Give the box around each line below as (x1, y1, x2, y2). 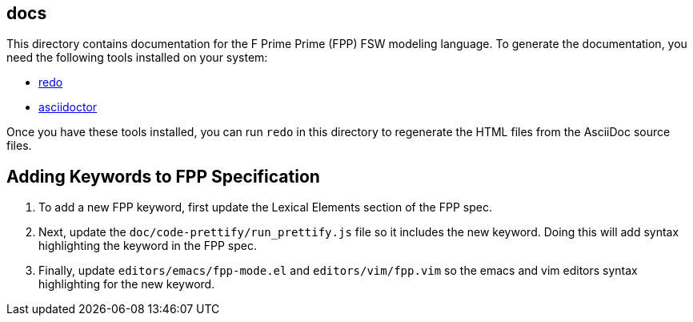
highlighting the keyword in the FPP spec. (38, 239, 257, 253)
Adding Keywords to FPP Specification (6, 166, 320, 187)
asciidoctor (38, 100, 98, 115)
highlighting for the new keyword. (38, 277, 215, 292)
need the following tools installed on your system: (6, 50, 268, 65)
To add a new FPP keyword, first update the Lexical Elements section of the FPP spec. (38, 200, 492, 215)
